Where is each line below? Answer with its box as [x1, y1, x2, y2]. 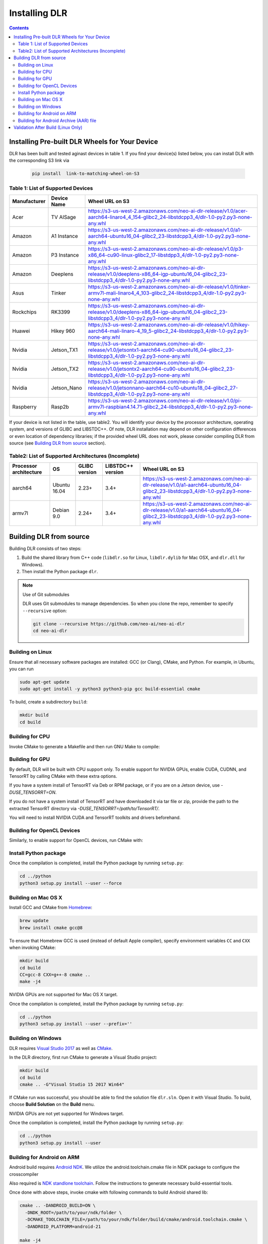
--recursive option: [22, 608, 67, 614]
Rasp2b [51, 404, 69, 411]
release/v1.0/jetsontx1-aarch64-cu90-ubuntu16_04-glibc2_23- [87, 346, 234, 353]
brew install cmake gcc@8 [19, 925, 83, 931]
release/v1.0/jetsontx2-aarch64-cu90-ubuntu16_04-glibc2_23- [87, 366, 235, 373]
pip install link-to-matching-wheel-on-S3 [32, 171, 140, 177]
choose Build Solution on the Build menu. [9, 1101, 95, 1107]
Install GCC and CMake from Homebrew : [9, 905, 93, 911]
